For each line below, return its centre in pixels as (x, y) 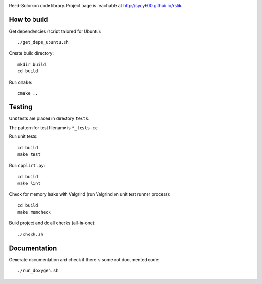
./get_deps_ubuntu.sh (43, 42)
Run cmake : (21, 82)
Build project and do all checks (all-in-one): (52, 223)
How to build (28, 19)
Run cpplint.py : (27, 166)
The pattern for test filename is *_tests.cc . (54, 127)
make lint (29, 183)
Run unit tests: (23, 136)
